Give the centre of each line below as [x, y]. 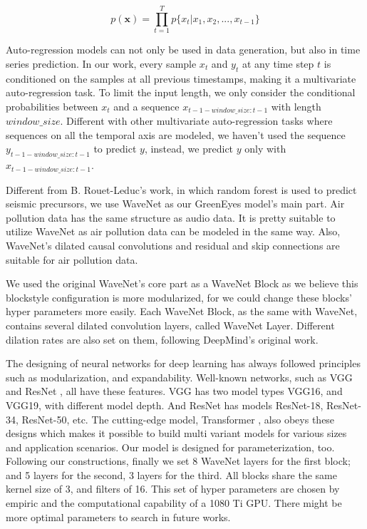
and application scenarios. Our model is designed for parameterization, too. [170, 447]
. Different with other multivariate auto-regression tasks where [196, 121]
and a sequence [146, 106]
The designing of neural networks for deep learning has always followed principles [183, 363]
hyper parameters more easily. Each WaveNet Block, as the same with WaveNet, [182, 311]
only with [265, 149]
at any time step [278, 63]
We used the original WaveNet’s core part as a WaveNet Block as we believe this [182, 283]
